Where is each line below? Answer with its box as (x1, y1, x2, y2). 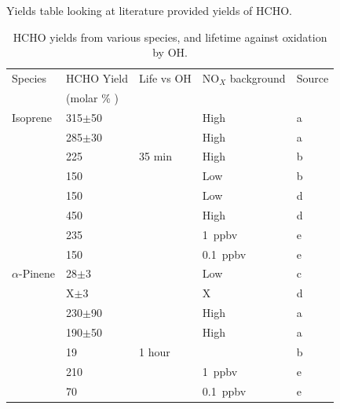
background (229, 70, 286, 87)
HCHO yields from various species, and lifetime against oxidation (13, 28, 327, 45)
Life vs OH (139, 70, 192, 87)
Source (296, 70, 329, 87)
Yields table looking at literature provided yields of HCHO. (6, 2, 292, 18)
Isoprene (12, 109, 53, 125)
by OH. (152, 44, 188, 61)
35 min (139, 148, 173, 164)
